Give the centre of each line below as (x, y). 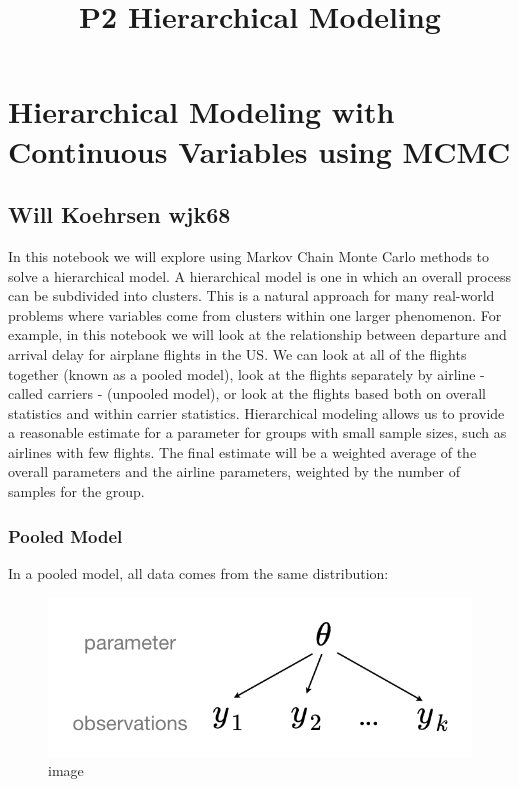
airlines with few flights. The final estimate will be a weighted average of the (242, 451)
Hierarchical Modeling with (201, 111)
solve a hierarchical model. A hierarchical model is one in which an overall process (259, 275)
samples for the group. (76, 491)
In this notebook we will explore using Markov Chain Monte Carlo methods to (249, 255)
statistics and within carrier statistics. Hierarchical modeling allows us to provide (256, 412)
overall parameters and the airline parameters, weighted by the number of (234, 471)
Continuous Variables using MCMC (259, 150)
